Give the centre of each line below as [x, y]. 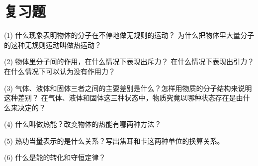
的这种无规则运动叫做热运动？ [53, 44]
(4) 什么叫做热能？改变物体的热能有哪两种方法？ [83, 124]
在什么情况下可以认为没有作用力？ [60, 71]
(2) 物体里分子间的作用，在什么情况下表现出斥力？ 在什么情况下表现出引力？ [129, 61]
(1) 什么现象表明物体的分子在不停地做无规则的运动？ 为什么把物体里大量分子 [129, 35]
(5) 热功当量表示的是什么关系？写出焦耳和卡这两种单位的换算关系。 [114, 140]
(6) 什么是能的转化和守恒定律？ [55, 157]
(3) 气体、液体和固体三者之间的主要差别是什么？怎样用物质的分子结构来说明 [128, 88]
